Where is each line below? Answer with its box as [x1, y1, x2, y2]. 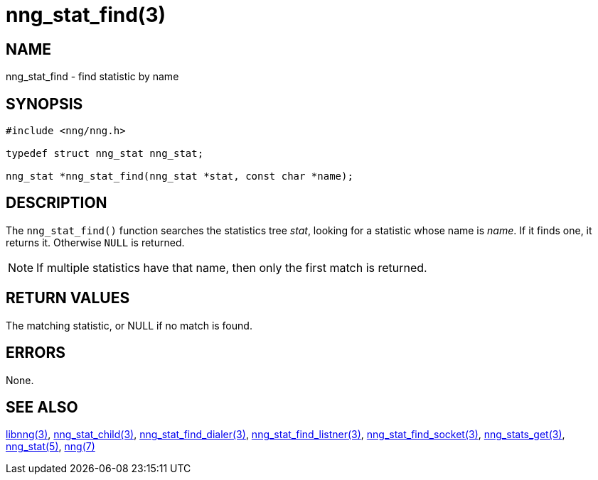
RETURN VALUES [6, 289, 130, 307]
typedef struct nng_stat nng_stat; [6, 148, 204, 160]
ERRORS [6, 344, 66, 362]
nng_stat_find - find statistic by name [6, 70, 179, 83]
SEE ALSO [6, 398, 78, 416]
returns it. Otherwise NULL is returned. [6, 236, 185, 249]
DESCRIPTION [6, 194, 107, 212]
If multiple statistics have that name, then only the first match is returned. [36, 260, 427, 275]
